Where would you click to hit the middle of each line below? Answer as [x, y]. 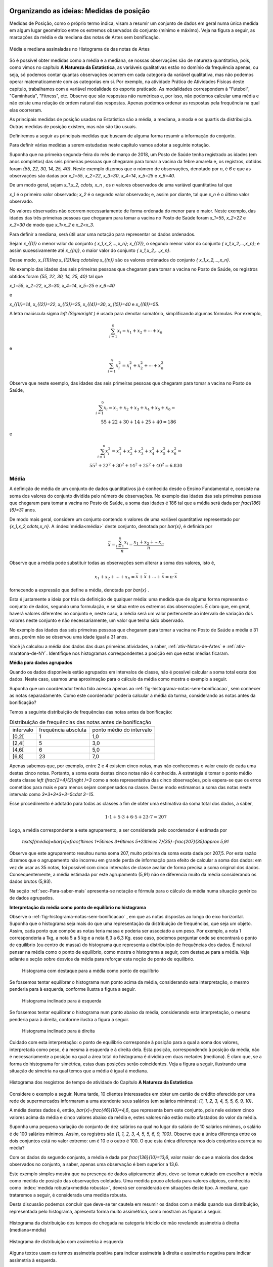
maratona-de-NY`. [29, 653]
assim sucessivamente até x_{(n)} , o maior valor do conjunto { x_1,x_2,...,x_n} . [90, 250]
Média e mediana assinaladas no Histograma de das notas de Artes [80, 49]
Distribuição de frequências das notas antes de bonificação [80, 722]
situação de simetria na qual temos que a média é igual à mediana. [79, 1071]
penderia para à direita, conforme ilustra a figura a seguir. [69, 1019]
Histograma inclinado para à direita [58, 1031]
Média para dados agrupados [41, 663]
